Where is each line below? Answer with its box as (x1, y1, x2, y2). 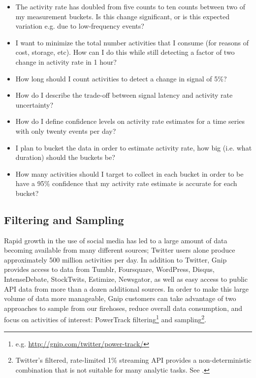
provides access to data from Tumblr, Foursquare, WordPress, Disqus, (4, 264, 215, 274)
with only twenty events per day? (15, 125, 116, 136)
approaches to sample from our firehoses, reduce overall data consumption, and (4, 302, 243, 313)
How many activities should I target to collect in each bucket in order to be (15, 168, 244, 179)
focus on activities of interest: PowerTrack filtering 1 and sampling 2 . (4, 313, 206, 325)
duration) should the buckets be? (15, 152, 115, 162)
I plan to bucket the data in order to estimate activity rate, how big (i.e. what (15, 142, 252, 152)
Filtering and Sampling (4, 212, 124, 227)
